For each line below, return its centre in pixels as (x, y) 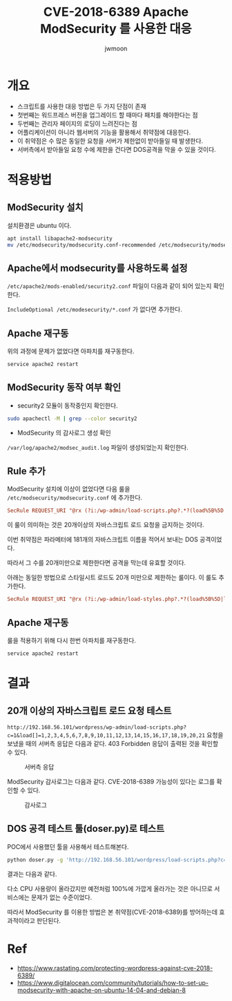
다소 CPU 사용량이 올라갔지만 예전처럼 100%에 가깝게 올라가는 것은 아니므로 (110, 888)
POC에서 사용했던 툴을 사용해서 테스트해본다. (68, 846)
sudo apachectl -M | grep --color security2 (72, 419)
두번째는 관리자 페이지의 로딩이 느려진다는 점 (77, 123)
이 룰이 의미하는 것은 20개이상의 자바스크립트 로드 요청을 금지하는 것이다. (106, 525)
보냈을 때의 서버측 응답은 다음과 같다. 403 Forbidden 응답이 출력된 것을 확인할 (113, 743)
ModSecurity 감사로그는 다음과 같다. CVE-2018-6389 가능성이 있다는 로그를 (111, 781)
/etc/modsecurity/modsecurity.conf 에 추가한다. (75, 497)
